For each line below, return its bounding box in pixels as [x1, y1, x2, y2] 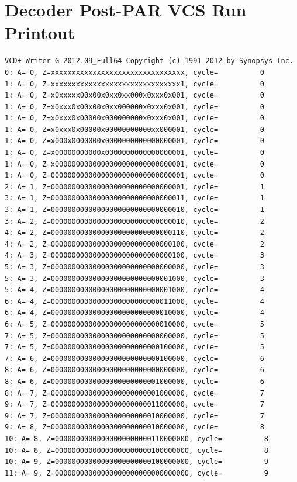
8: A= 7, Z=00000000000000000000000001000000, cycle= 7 [5, 389, 264, 397]
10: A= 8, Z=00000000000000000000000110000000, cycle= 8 [5, 434, 269, 443]
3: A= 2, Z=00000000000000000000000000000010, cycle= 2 [5, 217, 264, 226]
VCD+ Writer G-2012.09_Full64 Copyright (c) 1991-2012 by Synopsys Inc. [5, 57, 293, 65]
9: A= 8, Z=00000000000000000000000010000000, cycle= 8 [5, 423, 264, 432]
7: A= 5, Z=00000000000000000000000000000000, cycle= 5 [5, 331, 264, 340]
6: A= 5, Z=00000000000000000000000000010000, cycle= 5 [5, 320, 264, 328]
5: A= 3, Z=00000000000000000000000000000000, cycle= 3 [5, 263, 264, 271]
